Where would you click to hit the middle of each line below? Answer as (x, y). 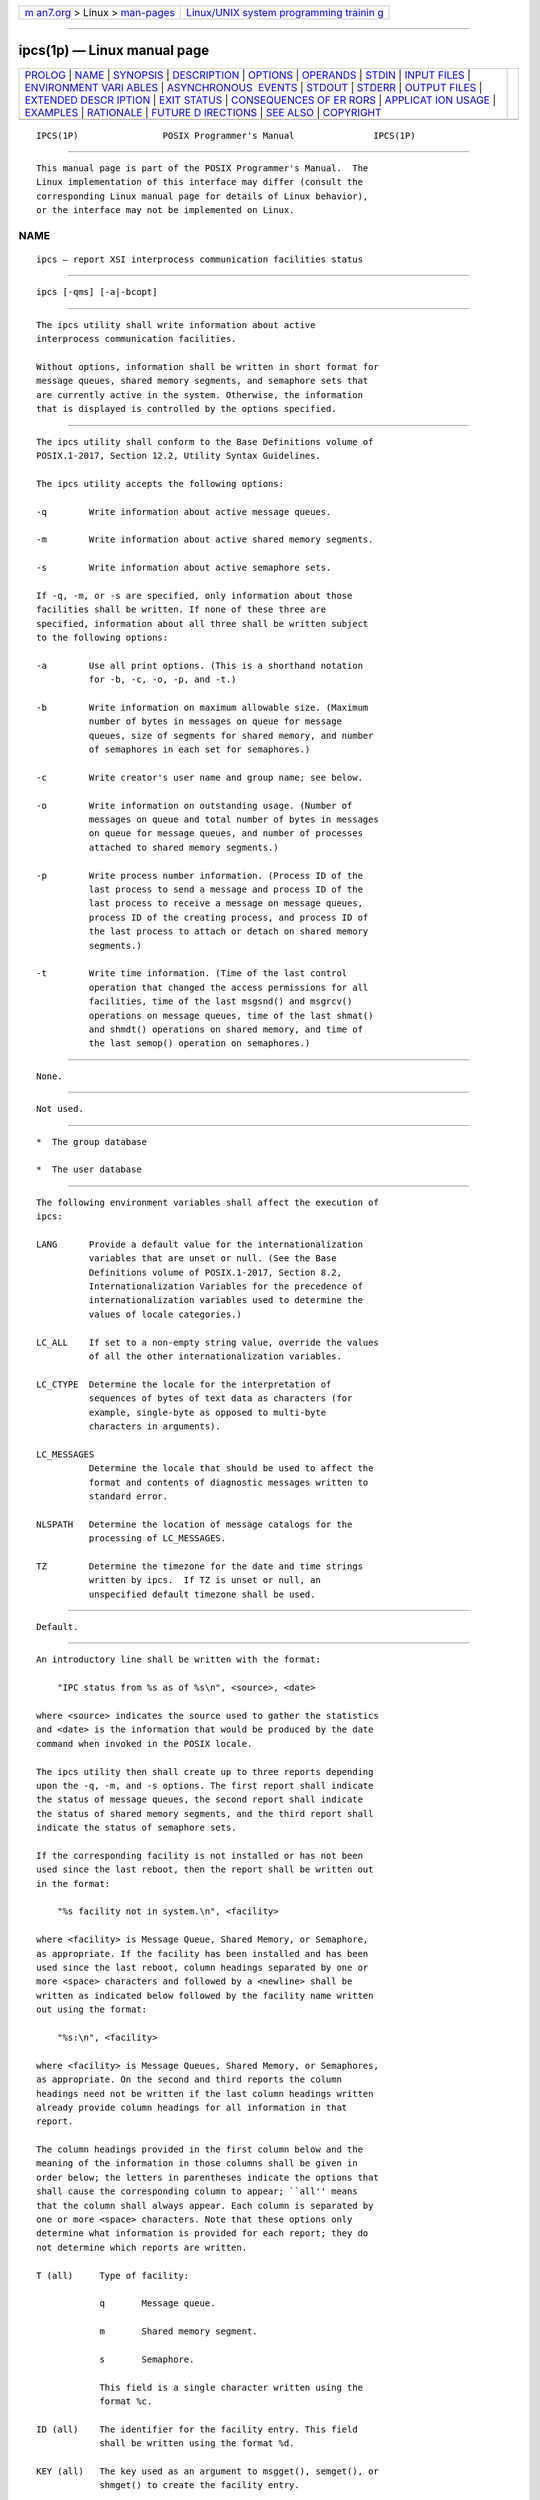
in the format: (73, 1883)
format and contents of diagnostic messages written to (228, 1482)
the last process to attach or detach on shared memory (228, 931)
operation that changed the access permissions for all (228, 987)
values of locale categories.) (165, 1314)
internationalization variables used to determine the (226, 1300)
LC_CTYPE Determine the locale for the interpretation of (184, 1384)
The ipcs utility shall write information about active (176, 324)
